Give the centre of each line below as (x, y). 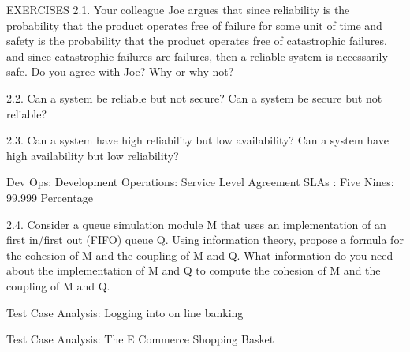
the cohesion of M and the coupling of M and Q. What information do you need (200, 255)
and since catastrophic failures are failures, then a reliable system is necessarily (197, 56)
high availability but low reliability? (93, 155)
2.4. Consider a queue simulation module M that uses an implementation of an (196, 224)
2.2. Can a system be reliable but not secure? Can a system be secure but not (194, 97)
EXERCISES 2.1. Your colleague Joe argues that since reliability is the (178, 9)
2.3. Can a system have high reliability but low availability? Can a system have (198, 140)
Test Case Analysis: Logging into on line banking (125, 312)
